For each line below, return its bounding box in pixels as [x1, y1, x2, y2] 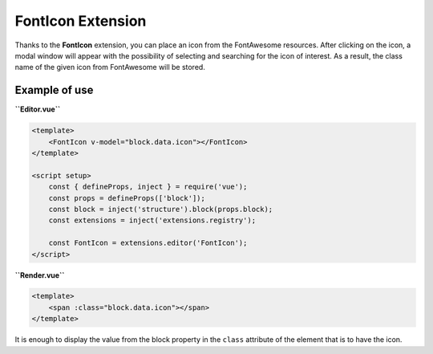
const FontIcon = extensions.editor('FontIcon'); [48, 238, 248, 248]
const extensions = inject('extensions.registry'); [48, 216, 257, 225]
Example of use [14, 83, 94, 97]
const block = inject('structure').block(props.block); [48, 205, 273, 214]
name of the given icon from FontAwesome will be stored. [14, 63, 206, 72]
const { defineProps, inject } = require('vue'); [48, 182, 248, 192]
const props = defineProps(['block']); [48, 193, 206, 202]
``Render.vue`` [14, 270, 65, 280]
